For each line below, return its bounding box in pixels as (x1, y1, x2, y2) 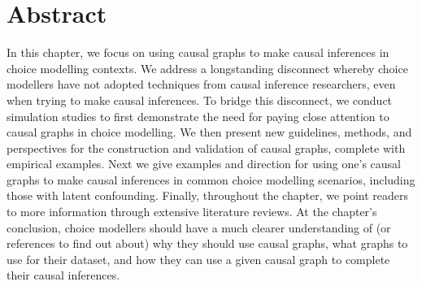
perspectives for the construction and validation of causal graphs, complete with (7, 139, 406, 156)
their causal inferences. (7, 266, 120, 284)
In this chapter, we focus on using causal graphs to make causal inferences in (7, 44, 389, 61)
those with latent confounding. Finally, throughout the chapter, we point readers (7, 187, 409, 204)
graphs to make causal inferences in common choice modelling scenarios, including (7, 171, 415, 188)
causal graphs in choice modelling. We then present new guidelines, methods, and (7, 123, 412, 141)
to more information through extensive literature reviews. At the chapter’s (7, 203, 377, 220)
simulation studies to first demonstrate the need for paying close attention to (7, 107, 389, 124)
